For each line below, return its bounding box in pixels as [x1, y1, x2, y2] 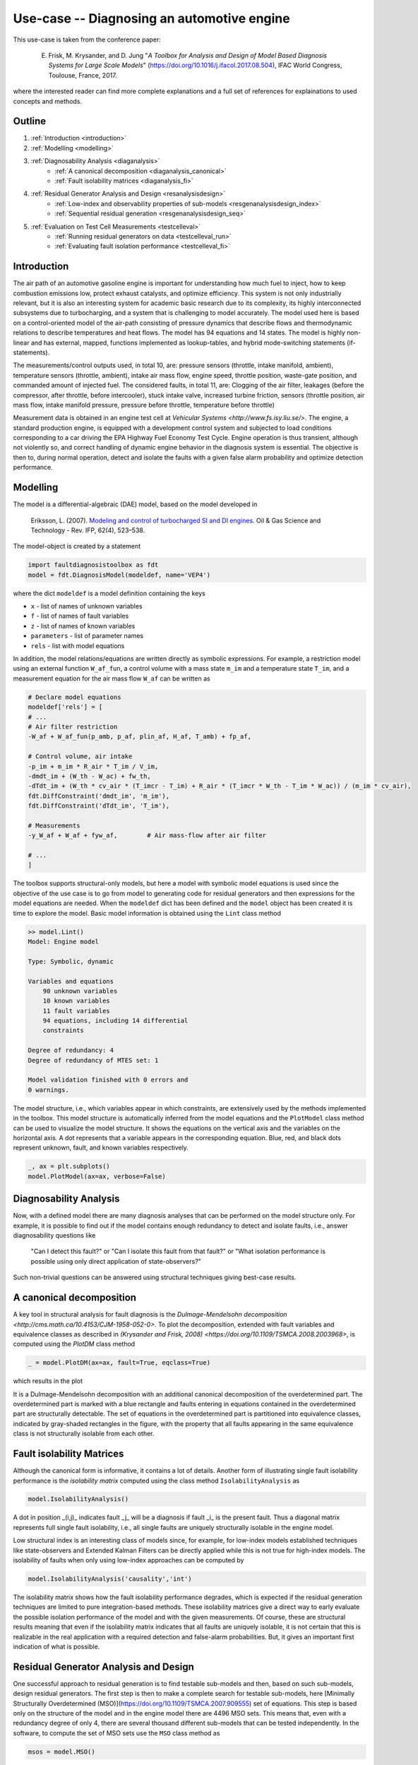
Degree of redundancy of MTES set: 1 [28, 1056, 159, 1064]
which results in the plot [13, 1377, 83, 1385]
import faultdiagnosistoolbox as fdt [28, 561, 159, 569]
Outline [13, 115, 46, 127]
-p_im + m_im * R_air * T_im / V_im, [28, 762, 159, 770]
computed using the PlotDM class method [13, 1340, 136, 1348]
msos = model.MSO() [28, 1747, 95, 1756]
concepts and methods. [13, 97, 83, 105]
